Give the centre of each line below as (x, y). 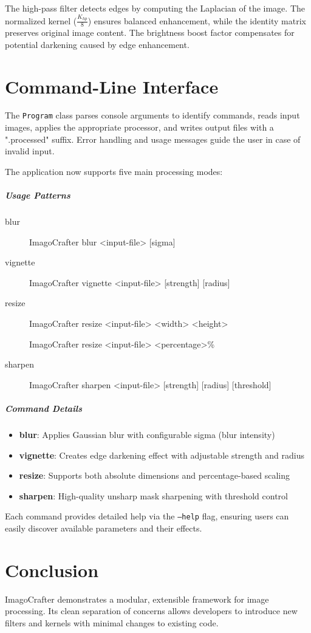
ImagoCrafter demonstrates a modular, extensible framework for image (137, 599)
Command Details (44, 408)
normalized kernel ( (41, 20)
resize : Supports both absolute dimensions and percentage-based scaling (154, 475)
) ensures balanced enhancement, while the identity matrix (197, 20)
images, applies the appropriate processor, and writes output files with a (139, 127)
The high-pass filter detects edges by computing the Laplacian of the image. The (155, 8)
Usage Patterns (38, 195)
